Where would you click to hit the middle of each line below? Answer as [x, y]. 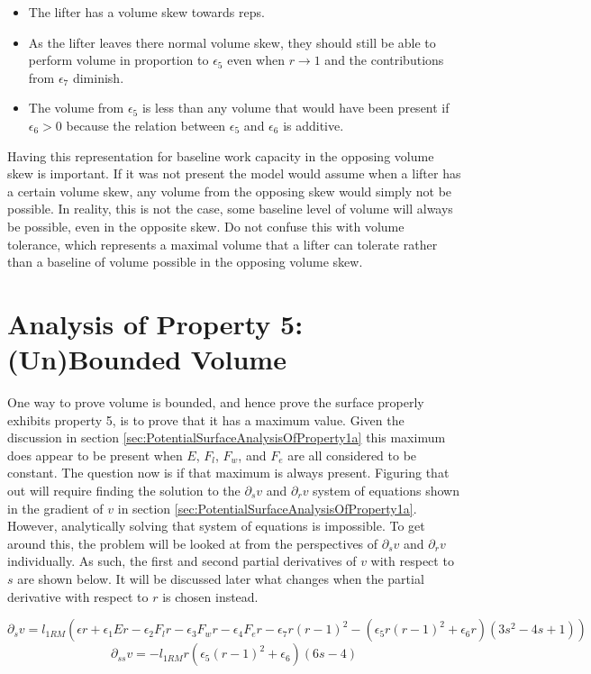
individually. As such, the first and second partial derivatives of [182, 561]
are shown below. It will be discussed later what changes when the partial [221, 578]
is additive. [314, 125]
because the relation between [146, 125]
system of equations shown [386, 490]
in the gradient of [55, 508]
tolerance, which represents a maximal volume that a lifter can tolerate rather [223, 244]
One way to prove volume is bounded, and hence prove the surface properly [216, 402]
